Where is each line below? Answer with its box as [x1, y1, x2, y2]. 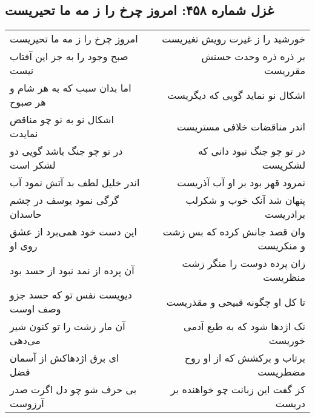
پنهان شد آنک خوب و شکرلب [185, 193, 305, 207]
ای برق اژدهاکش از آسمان [10, 351, 119, 365]
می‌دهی [10, 333, 41, 348]
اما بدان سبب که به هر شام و [10, 81, 131, 95]
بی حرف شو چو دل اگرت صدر [10, 382, 137, 397]
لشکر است [10, 158, 56, 172]
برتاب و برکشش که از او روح [184, 351, 305, 365]
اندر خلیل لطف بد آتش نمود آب [10, 175, 140, 190]
